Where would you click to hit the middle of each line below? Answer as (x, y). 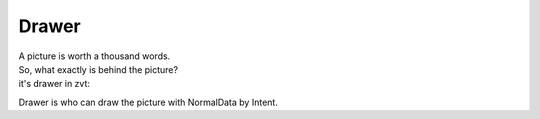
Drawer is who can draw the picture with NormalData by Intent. (148, 102)
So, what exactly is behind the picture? (98, 69)
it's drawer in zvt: (54, 84)
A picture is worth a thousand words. (94, 56)
